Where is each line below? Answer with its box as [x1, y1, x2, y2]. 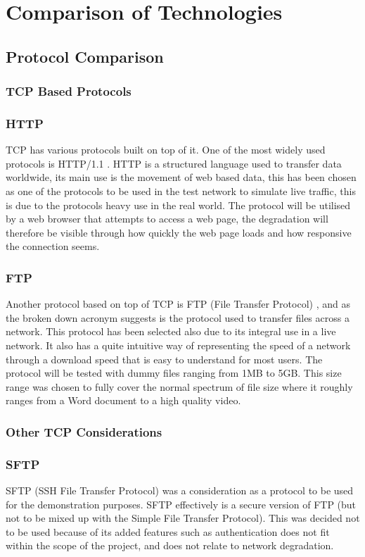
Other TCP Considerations [6, 423, 162, 440]
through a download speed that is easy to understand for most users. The [6, 351, 323, 366]
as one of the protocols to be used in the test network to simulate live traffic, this [6, 184, 356, 198]
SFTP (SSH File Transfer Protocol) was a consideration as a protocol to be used [6, 483, 354, 497]
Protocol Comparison [6, 45, 164, 67]
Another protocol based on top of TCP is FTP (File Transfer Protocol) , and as [6, 296, 350, 311]
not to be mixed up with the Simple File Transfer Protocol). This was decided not [6, 511, 360, 525]
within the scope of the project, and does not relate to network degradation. [6, 538, 334, 553]
